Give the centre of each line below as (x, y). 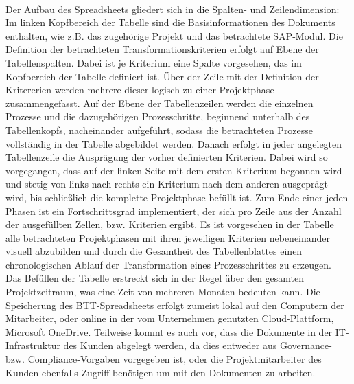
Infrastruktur (33, 345)
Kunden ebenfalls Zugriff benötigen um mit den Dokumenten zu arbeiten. (161, 372)
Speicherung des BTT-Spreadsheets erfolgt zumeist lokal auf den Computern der (175, 305)
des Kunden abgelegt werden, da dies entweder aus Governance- (198, 345)
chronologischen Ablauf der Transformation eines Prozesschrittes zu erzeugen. (168, 264)
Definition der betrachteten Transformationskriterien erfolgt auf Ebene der (162, 49)
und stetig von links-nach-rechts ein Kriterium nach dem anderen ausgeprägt (167, 184)
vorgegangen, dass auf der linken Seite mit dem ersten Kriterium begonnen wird (174, 170)
